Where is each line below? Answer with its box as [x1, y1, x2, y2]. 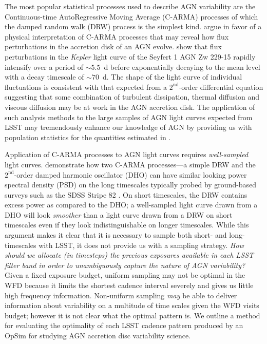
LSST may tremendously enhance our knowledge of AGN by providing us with [5, 122, 252, 132]
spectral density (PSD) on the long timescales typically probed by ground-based [5, 179, 257, 190]
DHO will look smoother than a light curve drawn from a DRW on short [5, 209, 233, 220]
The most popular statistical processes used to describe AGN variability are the [5, 1, 256, 11]
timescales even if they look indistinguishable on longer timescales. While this [5, 219, 249, 230]
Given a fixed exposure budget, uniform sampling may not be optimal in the [5, 270, 245, 280]
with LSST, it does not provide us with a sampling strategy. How [39, 239, 244, 250]
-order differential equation [179, 81, 263, 92]
